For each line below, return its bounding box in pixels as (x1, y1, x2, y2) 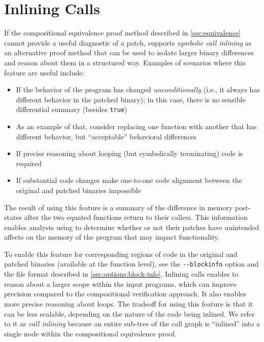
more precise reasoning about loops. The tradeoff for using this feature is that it (4, 298, 253, 309)
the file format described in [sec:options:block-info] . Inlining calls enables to (4, 269, 239, 279)
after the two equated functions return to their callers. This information (24, 212, 248, 222)
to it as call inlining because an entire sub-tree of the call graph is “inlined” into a (4, 318, 260, 329)
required (16, 158, 42, 168)
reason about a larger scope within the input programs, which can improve (4, 278, 237, 289)
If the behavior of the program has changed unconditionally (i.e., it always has (16, 84, 260, 95)
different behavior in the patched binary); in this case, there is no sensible (16, 94, 246, 104)
